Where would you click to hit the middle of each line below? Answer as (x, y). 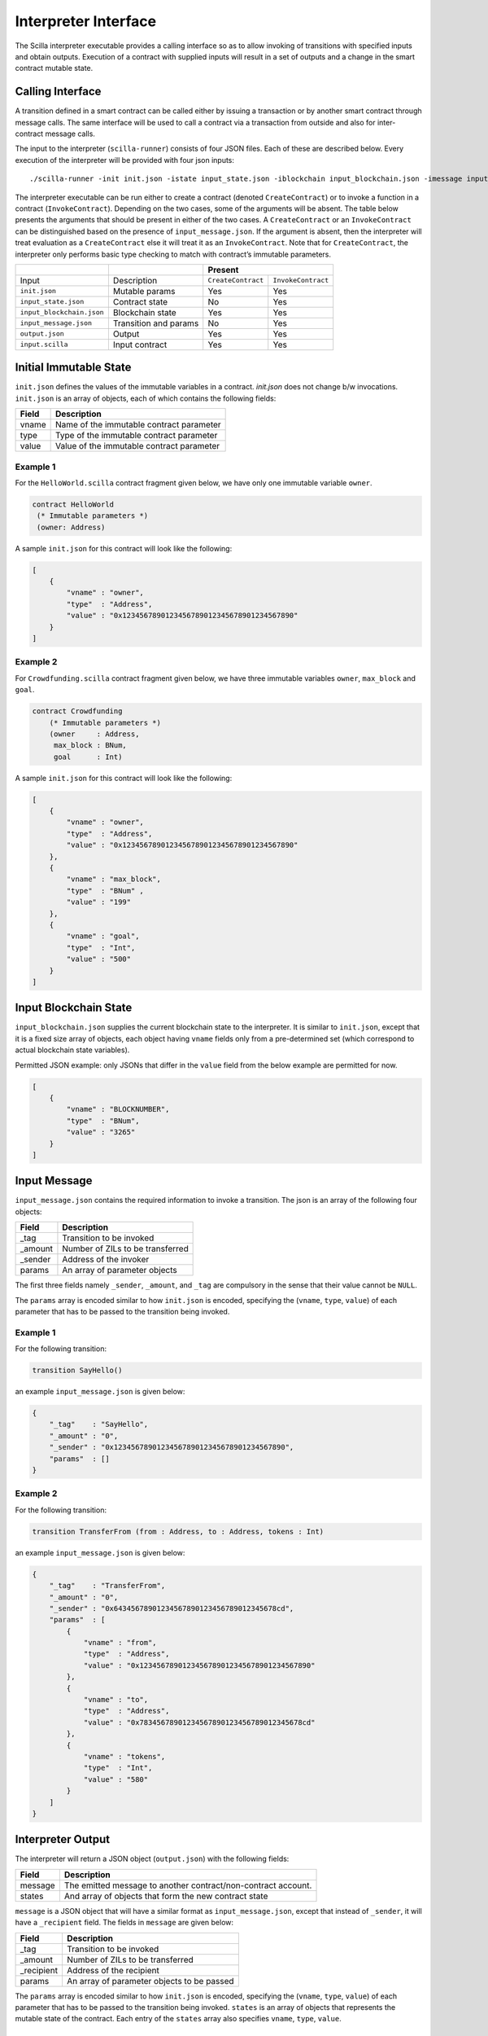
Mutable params (144, 291)
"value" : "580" (116, 1779)
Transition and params (156, 323)
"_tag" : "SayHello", (99, 1424)
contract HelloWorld (73, 504)
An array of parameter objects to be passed (150, 1981)
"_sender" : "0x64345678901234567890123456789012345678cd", (172, 1608)
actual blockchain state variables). (72, 1050)
